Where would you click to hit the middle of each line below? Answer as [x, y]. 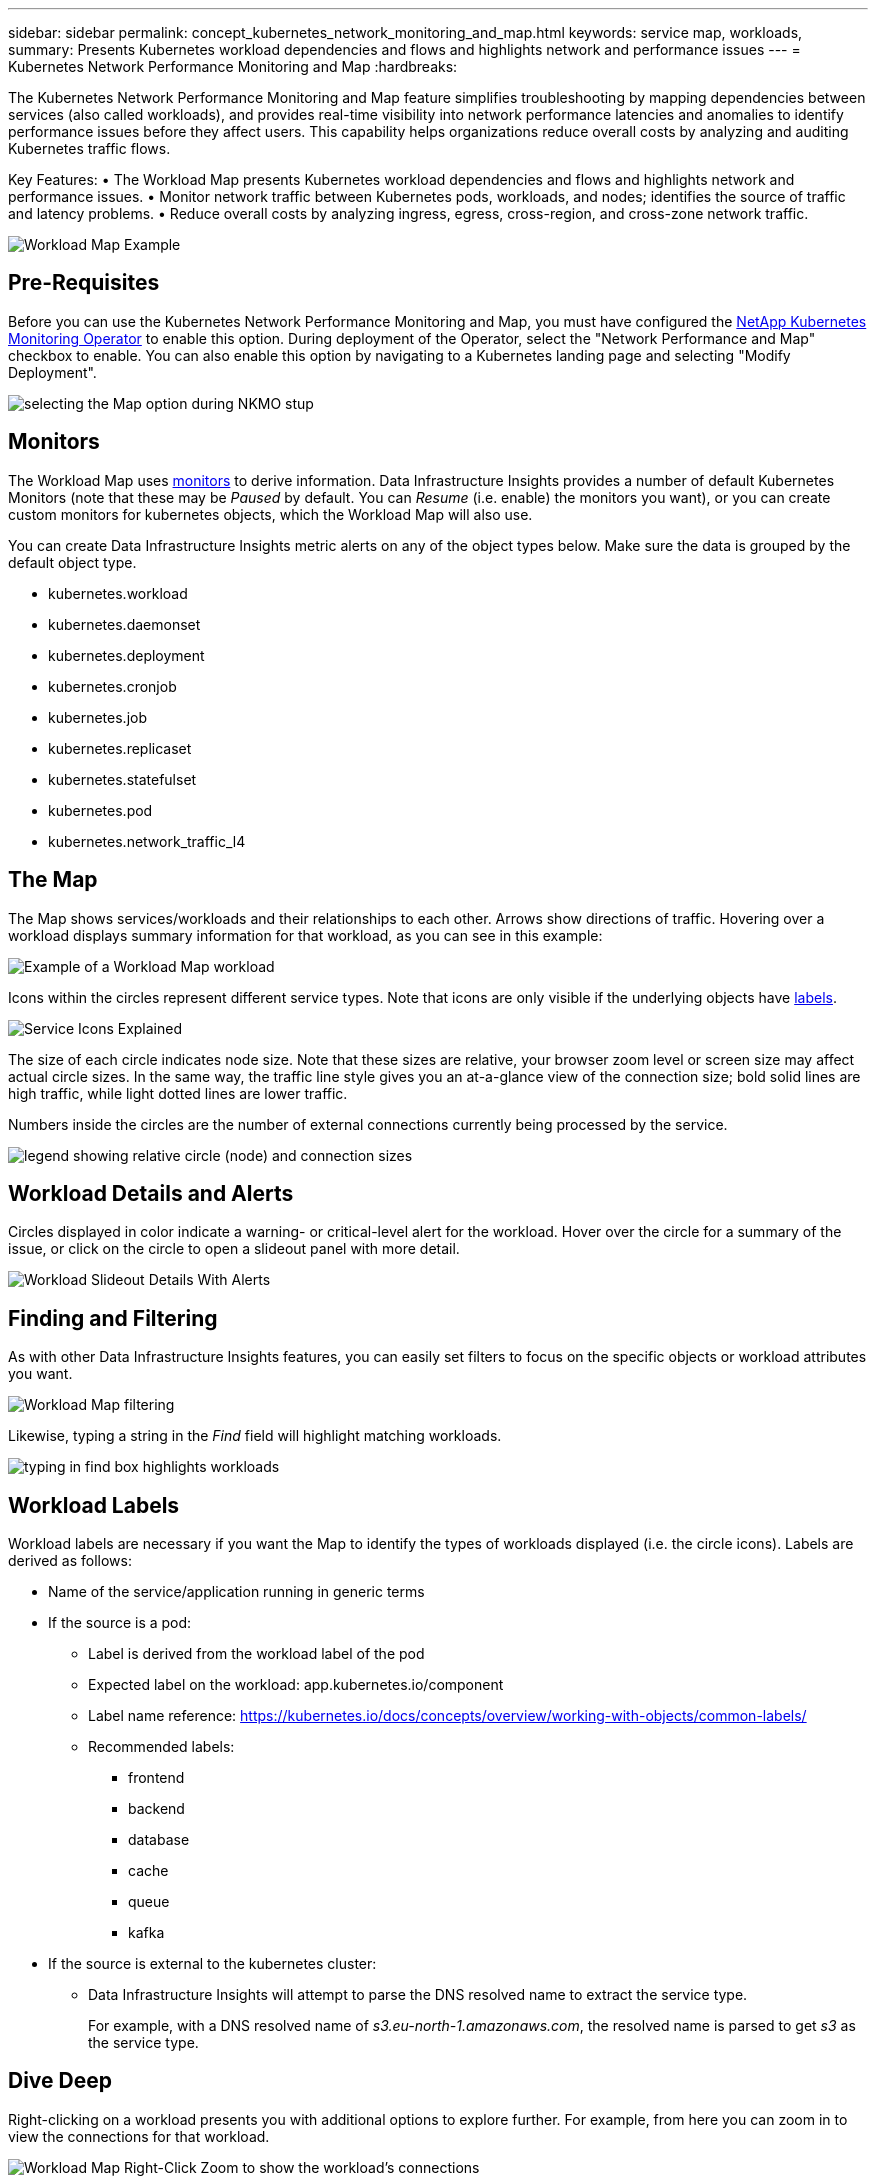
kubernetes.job [98, 717]
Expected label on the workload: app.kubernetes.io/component [296, 1685]
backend [156, 1809]
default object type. [72, 562]
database [159, 1840]
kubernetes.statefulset [122, 779]
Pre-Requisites [84, 283]
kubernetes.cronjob [112, 686]
